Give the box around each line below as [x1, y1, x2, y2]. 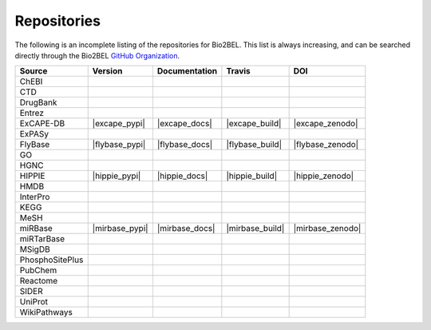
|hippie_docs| [156, 170, 208, 181]
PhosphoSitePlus [19, 254, 84, 265]
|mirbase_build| [226, 223, 285, 234]
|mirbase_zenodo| [293, 223, 362, 234]
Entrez [19, 108, 44, 119]
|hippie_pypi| [92, 170, 141, 181]
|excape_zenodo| [293, 118, 358, 129]
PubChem [19, 264, 57, 276]
